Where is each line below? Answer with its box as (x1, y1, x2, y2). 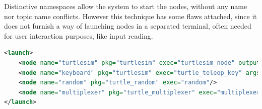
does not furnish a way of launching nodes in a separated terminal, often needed (4, 21, 251, 31)
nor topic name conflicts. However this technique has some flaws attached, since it (4, 11, 257, 21)
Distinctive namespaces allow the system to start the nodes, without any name (4, 1, 247, 11)
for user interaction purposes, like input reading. (4, 30, 153, 41)
